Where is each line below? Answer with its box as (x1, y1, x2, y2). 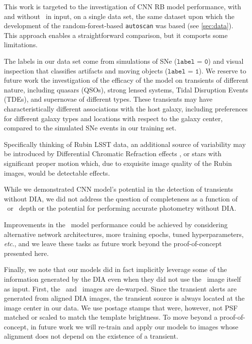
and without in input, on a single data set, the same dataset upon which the (4, 11, 235, 21)
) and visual (208, 56, 244, 66)
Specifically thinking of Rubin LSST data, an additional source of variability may (4, 139, 246, 149)
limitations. (4, 39, 38, 50)
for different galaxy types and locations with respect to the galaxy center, (4, 113, 223, 123)
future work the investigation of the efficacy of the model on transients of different (4, 75, 249, 85)
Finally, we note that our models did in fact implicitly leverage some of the (4, 264, 227, 274)
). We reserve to (199, 65, 246, 75)
